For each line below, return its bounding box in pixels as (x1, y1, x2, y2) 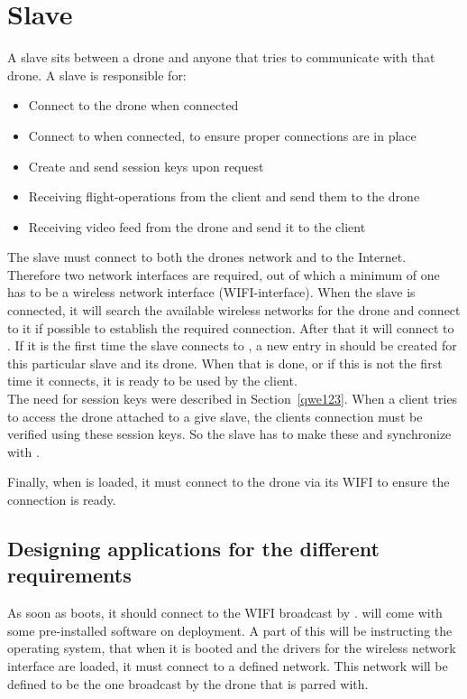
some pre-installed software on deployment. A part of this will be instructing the (7, 620, 453, 639)
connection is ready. (7, 490, 116, 508)
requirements (7, 561, 132, 589)
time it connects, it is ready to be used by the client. (7, 371, 298, 390)
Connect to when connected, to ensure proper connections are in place (28, 126, 417, 144)
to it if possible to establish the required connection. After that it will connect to (7, 318, 454, 337)
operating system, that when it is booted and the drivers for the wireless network (7, 638, 456, 657)
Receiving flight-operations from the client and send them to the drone (28, 187, 420, 206)
